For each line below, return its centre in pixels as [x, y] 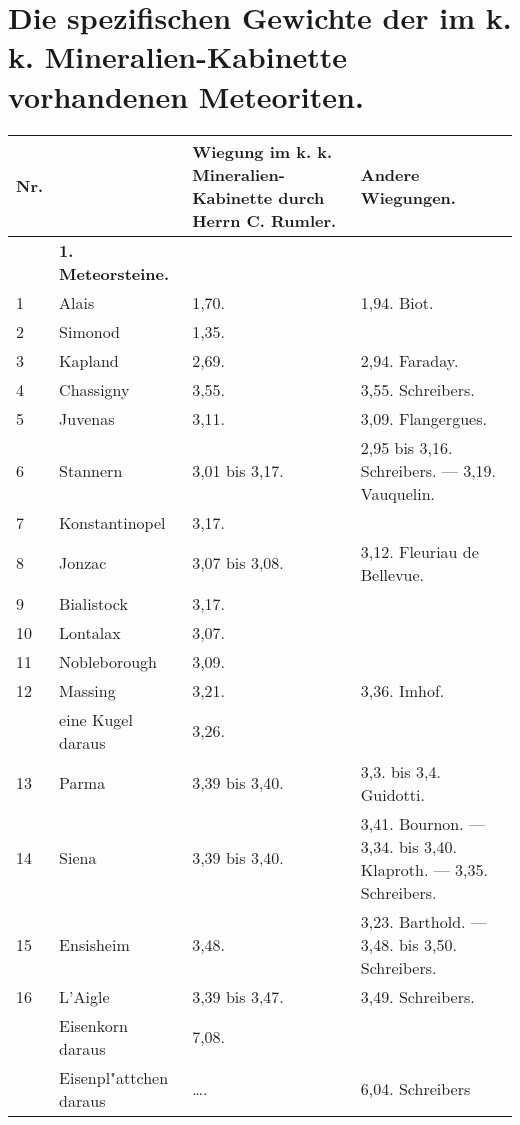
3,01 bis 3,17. [238, 470]
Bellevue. [392, 574]
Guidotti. [392, 794]
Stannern [91, 470]
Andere [390, 174]
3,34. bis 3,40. [408, 846]
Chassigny [94, 389]
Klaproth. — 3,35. [424, 869]
